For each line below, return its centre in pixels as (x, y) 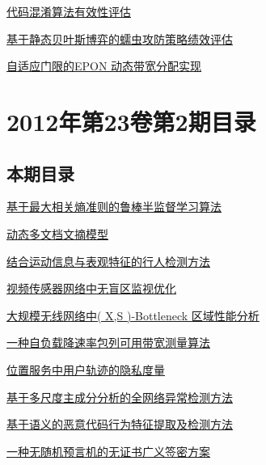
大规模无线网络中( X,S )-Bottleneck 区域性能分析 (133, 315)
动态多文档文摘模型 (57, 233)
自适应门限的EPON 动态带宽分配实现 (104, 66)
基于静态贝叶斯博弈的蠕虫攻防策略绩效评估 (120, 38)
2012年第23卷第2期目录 (131, 121)
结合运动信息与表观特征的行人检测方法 (108, 261)
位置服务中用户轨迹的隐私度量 (86, 369)
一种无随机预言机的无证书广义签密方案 (108, 451)
